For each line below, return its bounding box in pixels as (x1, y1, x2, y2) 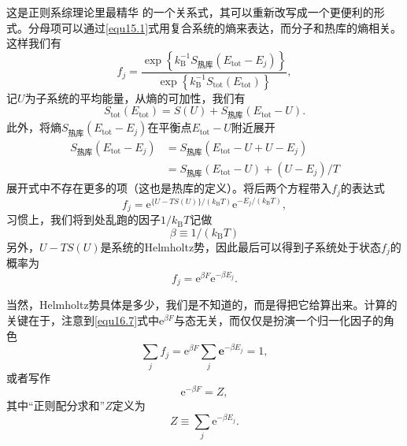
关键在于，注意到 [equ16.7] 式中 (6, 311, 160, 328)
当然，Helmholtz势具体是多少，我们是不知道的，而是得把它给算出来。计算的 (6, 296, 398, 313)
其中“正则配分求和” (6, 397, 105, 414)
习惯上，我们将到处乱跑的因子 (6, 211, 161, 228)
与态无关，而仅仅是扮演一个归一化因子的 (173, 311, 383, 328)
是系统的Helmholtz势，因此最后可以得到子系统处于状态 (100, 238, 382, 255)
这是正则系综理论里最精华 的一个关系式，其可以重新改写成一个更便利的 (6, 4, 374, 20)
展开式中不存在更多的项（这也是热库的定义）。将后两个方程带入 (6, 180, 331, 196)
